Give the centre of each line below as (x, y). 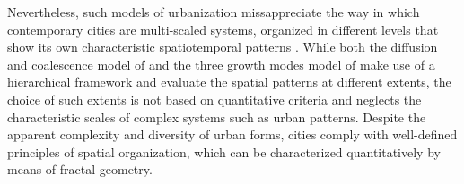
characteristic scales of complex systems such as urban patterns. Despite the (217, 117)
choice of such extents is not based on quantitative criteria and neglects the (214, 99)
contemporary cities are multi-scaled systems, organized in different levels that (223, 29)
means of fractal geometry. (80, 169)
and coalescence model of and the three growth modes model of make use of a (221, 64)
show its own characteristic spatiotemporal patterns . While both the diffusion (223, 47)
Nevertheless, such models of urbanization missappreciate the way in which (214, 12)
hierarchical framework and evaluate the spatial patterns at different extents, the (229, 82)
